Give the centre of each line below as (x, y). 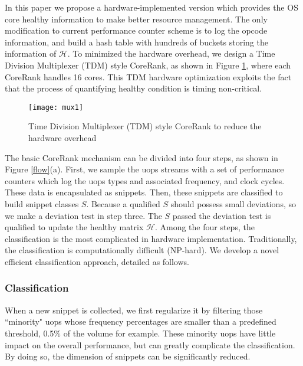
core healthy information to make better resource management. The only (136, 19)
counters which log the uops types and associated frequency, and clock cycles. (145, 180)
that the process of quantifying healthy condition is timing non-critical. (133, 88)
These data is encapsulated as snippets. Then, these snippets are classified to (144, 192)
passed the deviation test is (222, 215)
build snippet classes (42, 203)
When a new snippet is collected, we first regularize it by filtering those (134, 310)
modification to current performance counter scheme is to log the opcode (136, 30)
